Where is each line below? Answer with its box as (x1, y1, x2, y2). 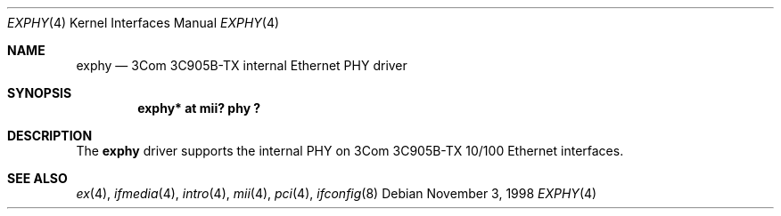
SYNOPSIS (7, 85, 72, 100)
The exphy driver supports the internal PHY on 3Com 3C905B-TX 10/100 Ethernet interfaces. (76, 143, 624, 158)
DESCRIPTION (7, 128, 93, 143)
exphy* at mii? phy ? (137, 100, 261, 116)
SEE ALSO (7, 171, 68, 186)
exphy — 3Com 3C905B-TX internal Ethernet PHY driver (76, 58, 407, 73)
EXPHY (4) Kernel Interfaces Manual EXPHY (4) (7, 15, 280, 30)
